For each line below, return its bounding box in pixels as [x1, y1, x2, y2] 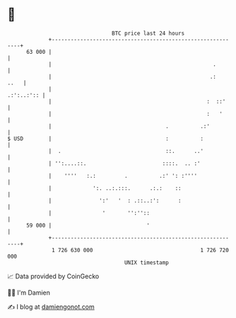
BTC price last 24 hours [112, 30, 185, 37]
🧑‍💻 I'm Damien [7, 288, 51, 297]
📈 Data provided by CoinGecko [7, 272, 100, 280]
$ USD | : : [7, 135, 203, 142]
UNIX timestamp [124, 259, 170, 266]
